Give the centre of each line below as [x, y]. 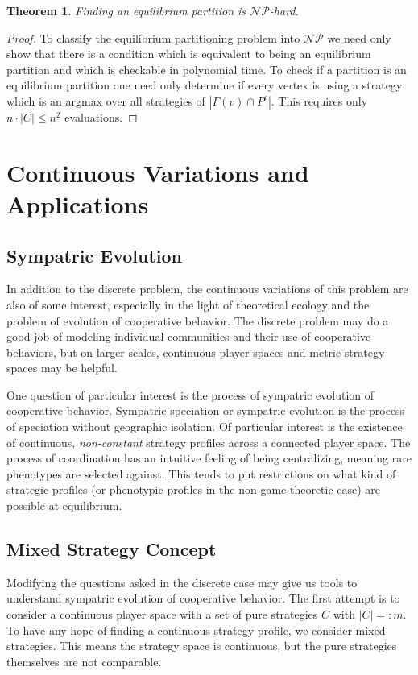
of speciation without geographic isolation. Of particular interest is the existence [205, 427]
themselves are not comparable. [84, 661]
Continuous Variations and [158, 172]
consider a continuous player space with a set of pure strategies [162, 614]
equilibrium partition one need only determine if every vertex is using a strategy [205, 85]
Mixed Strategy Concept [112, 549]
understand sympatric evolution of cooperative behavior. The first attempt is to [203, 598]
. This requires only [319, 100]
